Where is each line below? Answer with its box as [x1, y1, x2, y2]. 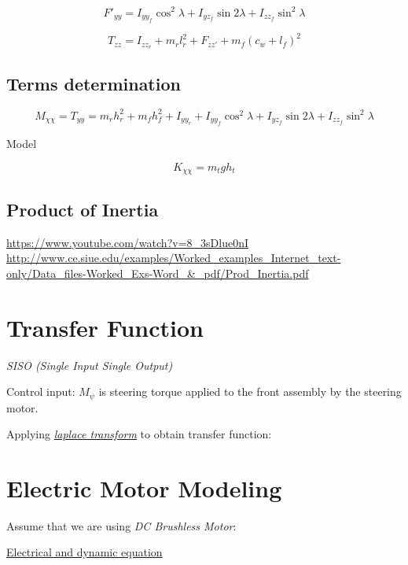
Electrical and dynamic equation [6, 544, 163, 560]
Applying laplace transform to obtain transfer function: [6, 426, 272, 442]
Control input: [6, 383, 75, 400]
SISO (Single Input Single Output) [6, 356, 173, 373]
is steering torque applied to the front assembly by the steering [98, 383, 402, 400]
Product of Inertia [6, 197, 159, 221]
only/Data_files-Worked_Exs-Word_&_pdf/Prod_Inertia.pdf [6, 264, 309, 281]
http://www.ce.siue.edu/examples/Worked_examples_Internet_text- [6, 249, 341, 266]
